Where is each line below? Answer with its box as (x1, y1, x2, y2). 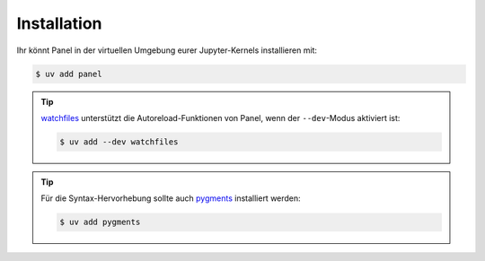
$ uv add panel (35, 68, 102, 79)
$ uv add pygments (59, 217, 141, 228)
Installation (16, 13, 102, 33)
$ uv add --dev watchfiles (59, 136, 179, 147)
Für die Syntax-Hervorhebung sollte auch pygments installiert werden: (40, 193, 301, 204)
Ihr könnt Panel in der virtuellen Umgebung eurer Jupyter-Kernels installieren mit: (16, 45, 318, 56)
